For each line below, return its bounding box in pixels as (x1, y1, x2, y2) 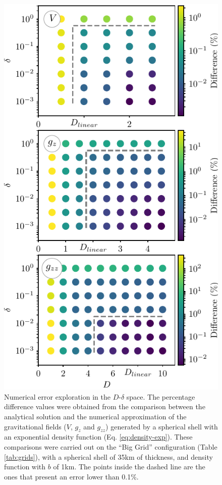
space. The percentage (126, 391, 195, 402)
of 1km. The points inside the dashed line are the (53, 461, 205, 472)
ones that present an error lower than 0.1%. (4, 471, 139, 481)
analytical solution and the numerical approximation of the (4, 411, 187, 421)
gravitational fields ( (4, 421, 67, 431)
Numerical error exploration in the (4, 391, 110, 402)
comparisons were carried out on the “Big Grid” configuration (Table (4, 441, 217, 452)
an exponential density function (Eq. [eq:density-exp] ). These (4, 431, 193, 442)
